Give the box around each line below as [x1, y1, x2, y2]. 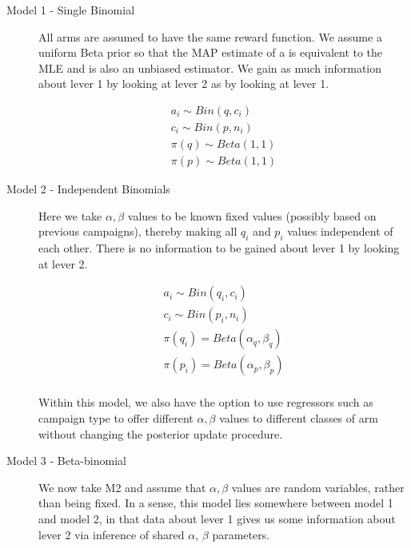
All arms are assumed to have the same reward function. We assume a [38, 28, 382, 45]
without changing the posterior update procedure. [38, 425, 283, 442]
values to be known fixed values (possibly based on [127, 207, 377, 224]
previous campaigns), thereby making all [38, 223, 237, 240]
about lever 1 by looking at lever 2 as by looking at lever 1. [38, 75, 329, 92]
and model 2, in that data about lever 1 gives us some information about [38, 510, 396, 526]
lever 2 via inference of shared [38, 526, 185, 542]
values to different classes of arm [219, 410, 378, 427]
